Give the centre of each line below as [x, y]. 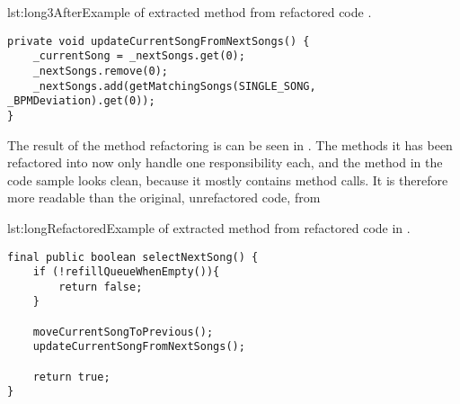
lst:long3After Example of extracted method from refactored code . [190, 12]
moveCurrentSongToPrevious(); [123, 332]
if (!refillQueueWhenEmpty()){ [126, 272]
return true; [71, 377]
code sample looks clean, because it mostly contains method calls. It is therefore [228, 180]
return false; [101, 287]
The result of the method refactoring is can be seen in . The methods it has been [230, 144]
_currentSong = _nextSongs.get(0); [139, 56]
